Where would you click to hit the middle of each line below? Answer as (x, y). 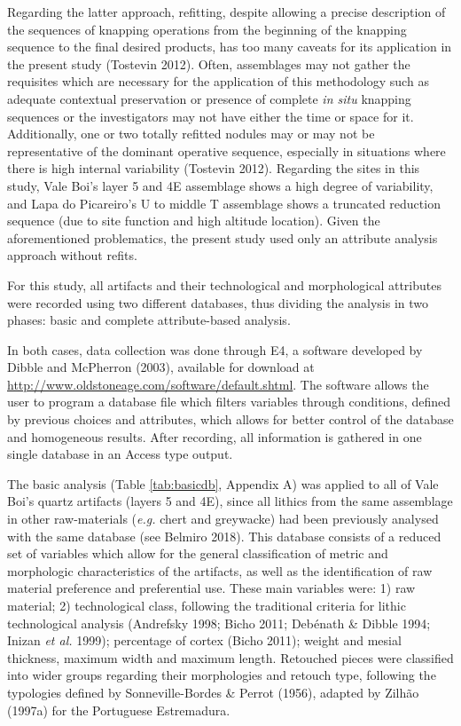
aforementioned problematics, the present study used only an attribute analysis (223, 237)
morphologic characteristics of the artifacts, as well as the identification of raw (220, 570)
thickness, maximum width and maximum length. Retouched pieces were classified (230, 657)
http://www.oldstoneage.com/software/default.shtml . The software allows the (218, 384)
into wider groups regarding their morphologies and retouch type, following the (222, 675)
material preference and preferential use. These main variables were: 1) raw (211, 588)
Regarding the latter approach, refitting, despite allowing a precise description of (227, 12)
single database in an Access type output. (120, 454)
